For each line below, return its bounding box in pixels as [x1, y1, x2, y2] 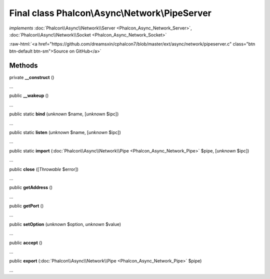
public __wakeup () [9, 92, 49, 98]
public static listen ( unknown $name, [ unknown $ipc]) [9, 129, 121, 135]
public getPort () [9, 203, 44, 209]
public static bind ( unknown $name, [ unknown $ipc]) [9, 111, 119, 117]
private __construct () [9, 74, 54, 80]
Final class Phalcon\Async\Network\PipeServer [9, 7, 212, 18]
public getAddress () [9, 184, 52, 190]
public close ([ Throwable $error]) [9, 166, 78, 172]
